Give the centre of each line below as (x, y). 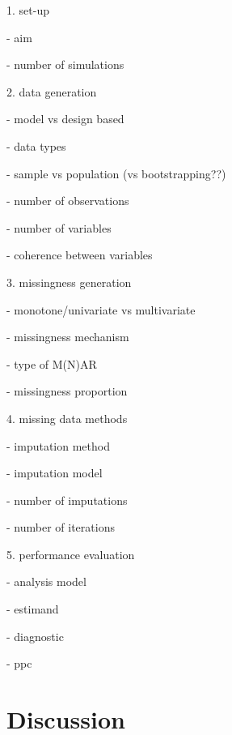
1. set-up (28, 10)
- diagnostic (35, 636)
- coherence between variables (80, 255)
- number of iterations (61, 527)
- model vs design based (65, 119)
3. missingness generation (69, 282)
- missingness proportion (67, 391)
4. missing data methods (67, 418)
